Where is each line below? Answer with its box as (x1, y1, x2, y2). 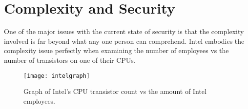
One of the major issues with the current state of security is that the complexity (4, 26, 244, 36)
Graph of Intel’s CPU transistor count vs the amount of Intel (23, 86, 207, 96)
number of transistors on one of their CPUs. (4, 54, 136, 65)
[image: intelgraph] (23, 72, 90, 79)
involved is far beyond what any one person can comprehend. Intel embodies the (4, 36, 245, 46)
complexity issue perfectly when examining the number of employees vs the (4, 45, 229, 55)
